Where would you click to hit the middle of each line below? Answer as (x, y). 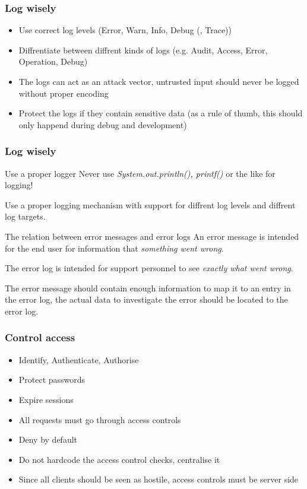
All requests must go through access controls (100, 419)
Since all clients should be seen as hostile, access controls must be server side (159, 479)
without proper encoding (64, 93)
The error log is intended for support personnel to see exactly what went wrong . (149, 268)
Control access (40, 337)
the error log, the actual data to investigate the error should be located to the (146, 299)
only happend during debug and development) (103, 124)
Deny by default (48, 439)
